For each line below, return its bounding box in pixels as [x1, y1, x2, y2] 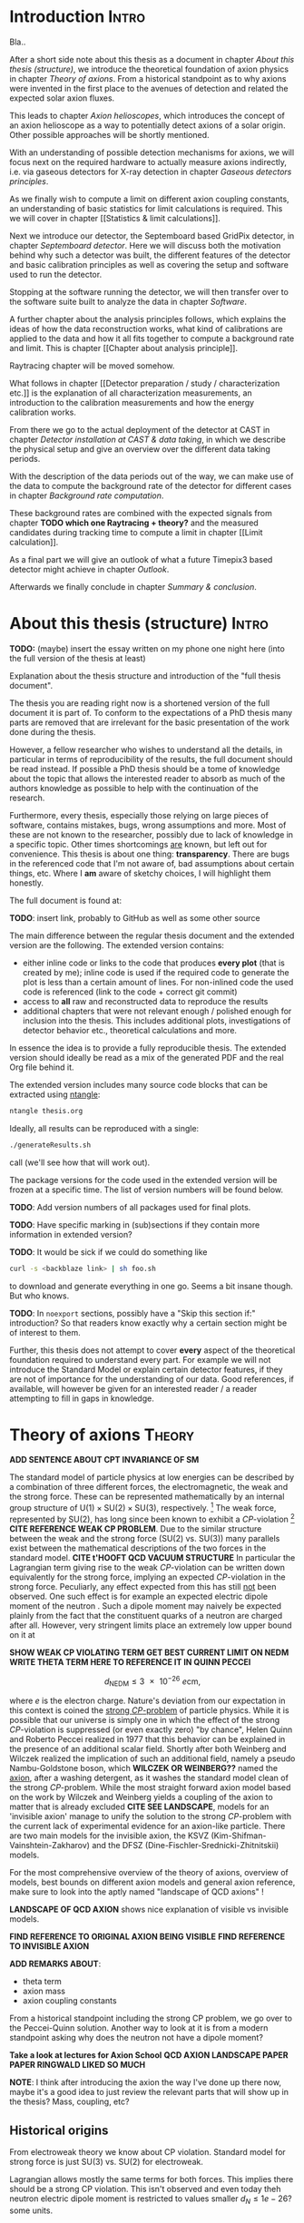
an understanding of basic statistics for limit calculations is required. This [9, 202, 283, 214]
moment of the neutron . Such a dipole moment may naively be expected [9, 1600, 282, 1611]
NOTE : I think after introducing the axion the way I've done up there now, [9, 2077, 281, 2088]
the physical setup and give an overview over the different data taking [9, 443, 270, 455]
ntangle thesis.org [9, 1106, 83, 1115]
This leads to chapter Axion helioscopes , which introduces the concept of [9, 110, 286, 121]
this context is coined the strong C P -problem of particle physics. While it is [9, 1705, 289, 1716]
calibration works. [9, 406, 77, 417]
